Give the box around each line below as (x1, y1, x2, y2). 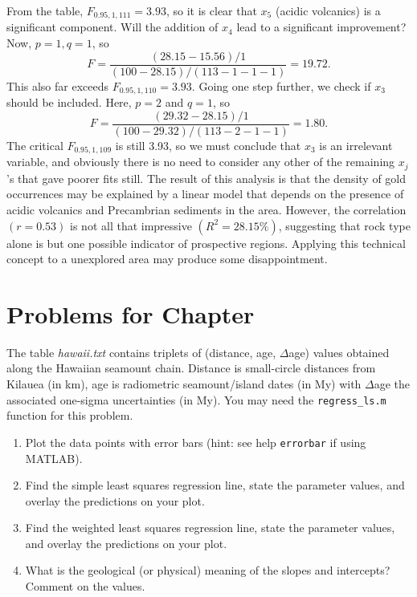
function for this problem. (6, 407, 133, 424)
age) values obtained (288, 343, 390, 360)
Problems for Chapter (6, 297, 255, 330)
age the (374, 376, 411, 392)
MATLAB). (25, 449, 83, 466)
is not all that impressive (70, 217, 192, 234)
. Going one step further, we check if (191, 77, 371, 94)
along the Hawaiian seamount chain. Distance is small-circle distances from (6, 359, 376, 376)
